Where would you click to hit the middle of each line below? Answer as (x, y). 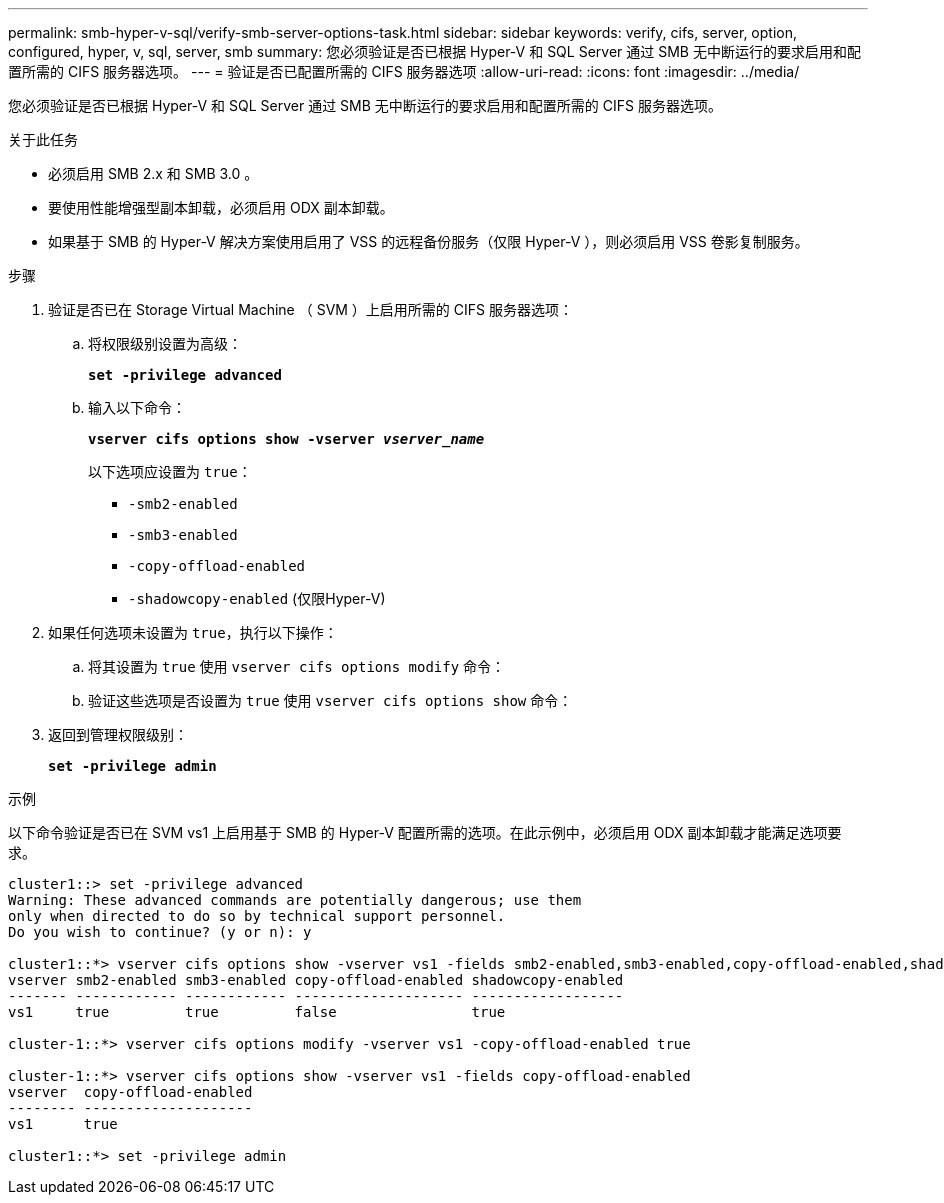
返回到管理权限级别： (118, 734)
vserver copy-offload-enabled (130, 1092)
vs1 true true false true (257, 1012)
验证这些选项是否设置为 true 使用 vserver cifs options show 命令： (330, 700)
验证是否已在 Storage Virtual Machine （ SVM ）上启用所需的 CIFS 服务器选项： (310, 309)
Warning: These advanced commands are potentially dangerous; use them (295, 900)
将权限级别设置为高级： (165, 343)
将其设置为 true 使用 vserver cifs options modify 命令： (297, 666)
